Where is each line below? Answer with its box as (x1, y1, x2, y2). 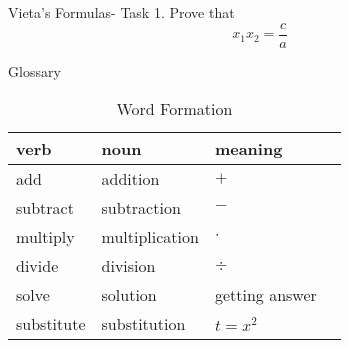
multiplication (101, 225, 199, 249)
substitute (16, 312, 86, 336)
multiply (16, 225, 75, 249)
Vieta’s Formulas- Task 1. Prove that (8, 2, 235, 22)
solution (101, 283, 157, 307)
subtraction (101, 196, 181, 220)
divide (16, 254, 59, 278)
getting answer (214, 283, 317, 307)
